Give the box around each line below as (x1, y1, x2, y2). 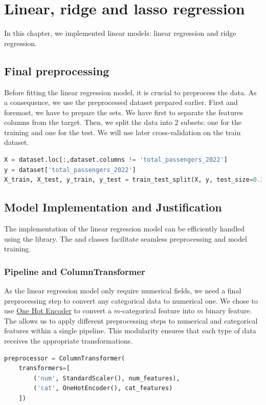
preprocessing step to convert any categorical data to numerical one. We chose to (4, 295, 258, 306)
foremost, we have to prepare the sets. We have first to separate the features (4, 106, 243, 117)
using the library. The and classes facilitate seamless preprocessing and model (4, 233, 247, 244)
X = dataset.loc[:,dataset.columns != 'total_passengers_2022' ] (4, 156, 228, 164)
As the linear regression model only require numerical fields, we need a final (4, 285, 241, 296)
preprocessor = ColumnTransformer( (4, 354, 125, 362)
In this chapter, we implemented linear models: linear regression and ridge (4, 28, 236, 38)
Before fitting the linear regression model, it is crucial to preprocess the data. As (4, 87, 257, 97)
